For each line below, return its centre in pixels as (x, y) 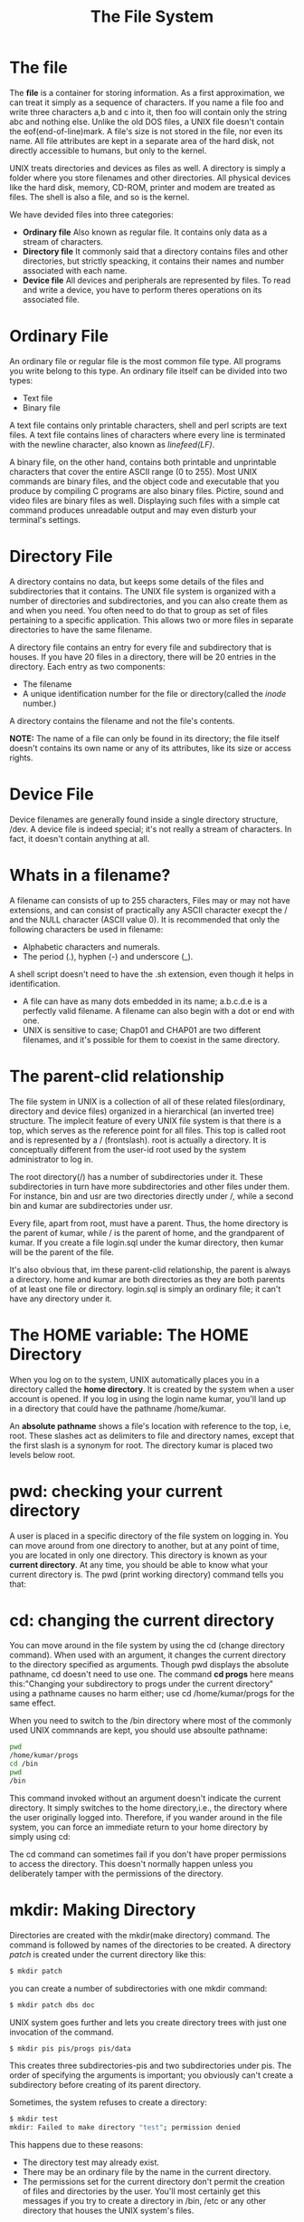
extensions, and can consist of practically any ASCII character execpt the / (148, 910)
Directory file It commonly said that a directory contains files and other (155, 251)
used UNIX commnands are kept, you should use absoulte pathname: (139, 1730)
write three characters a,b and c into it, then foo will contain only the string (148, 111)
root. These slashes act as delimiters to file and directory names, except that (152, 1435)
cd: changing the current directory (142, 1620)
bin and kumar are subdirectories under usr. (91, 1205)
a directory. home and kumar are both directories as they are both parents (147, 1279)
